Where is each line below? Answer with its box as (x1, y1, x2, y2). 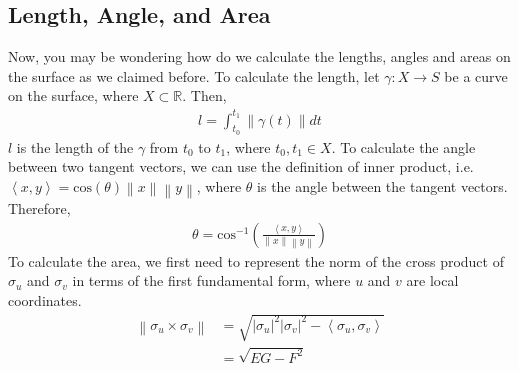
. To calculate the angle (331, 136, 476, 157)
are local (406, 270, 459, 291)
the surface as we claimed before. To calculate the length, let (8, 65, 380, 86)
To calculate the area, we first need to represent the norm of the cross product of (8, 250, 504, 271)
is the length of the (16, 136, 134, 157)
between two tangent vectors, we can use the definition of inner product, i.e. (8, 156, 474, 177)
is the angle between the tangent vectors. (257, 175, 508, 196)
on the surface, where (8, 85, 139, 106)
